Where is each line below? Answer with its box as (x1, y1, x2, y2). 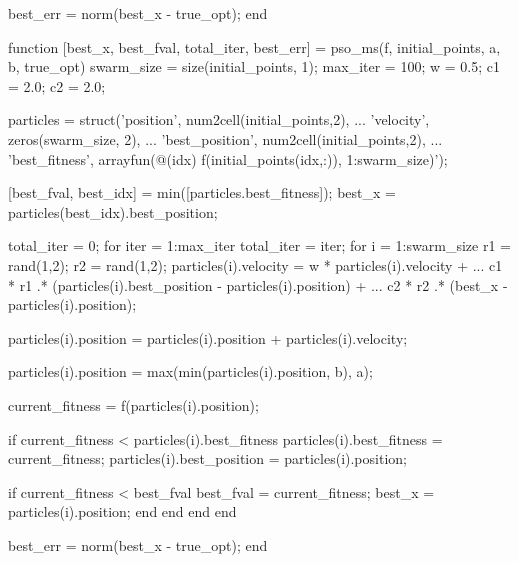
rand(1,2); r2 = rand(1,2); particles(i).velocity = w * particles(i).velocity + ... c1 (8, 254, 503, 275)
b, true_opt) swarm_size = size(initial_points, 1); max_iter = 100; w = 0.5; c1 (8, 56, 500, 77)
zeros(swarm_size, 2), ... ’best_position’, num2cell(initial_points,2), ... (8, 128, 443, 149)
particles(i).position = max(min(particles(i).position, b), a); (8, 361, 373, 382)
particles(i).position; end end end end (8, 501, 237, 522)
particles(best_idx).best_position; (8, 201, 218, 222)
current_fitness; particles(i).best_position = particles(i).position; (8, 448, 407, 469)
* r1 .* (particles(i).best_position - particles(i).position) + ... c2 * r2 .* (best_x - (8, 274, 508, 295)
